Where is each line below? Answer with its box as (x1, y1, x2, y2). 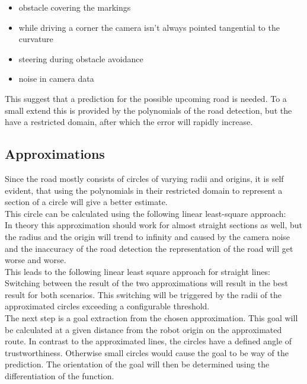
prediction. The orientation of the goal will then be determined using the (5, 358, 270, 370)
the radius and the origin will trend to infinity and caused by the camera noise (5, 230, 290, 242)
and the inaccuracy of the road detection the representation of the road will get (5, 242, 293, 254)
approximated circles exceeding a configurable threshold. (5, 300, 210, 312)
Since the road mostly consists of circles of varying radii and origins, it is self (5, 172, 284, 184)
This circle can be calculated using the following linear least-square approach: (5, 207, 286, 219)
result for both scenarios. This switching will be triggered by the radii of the (5, 288, 282, 300)
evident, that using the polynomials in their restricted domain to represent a (5, 184, 283, 196)
